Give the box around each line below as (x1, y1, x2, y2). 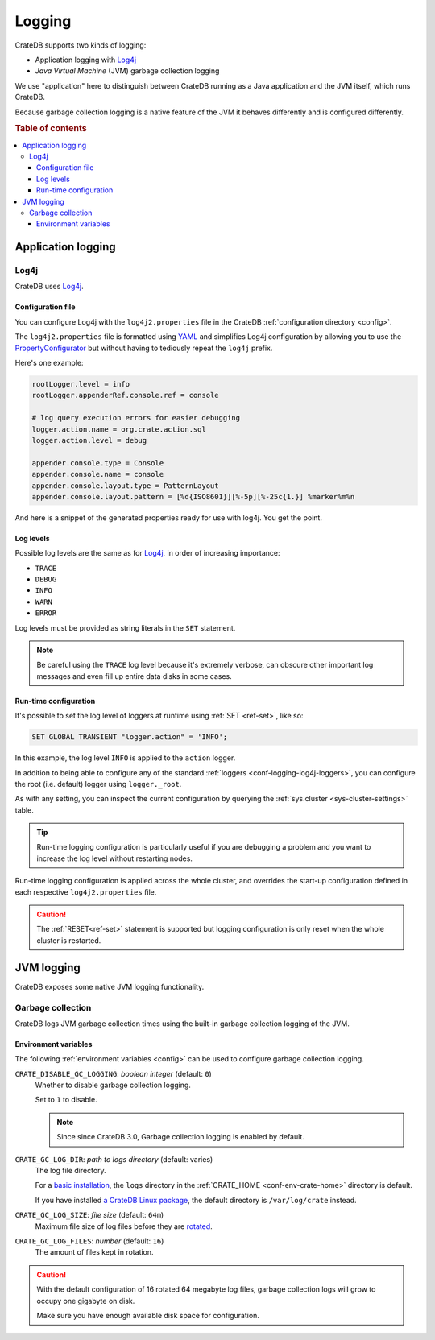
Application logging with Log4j (35, 55, 137, 64)
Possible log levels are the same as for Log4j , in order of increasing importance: (14, 548, 281, 558)
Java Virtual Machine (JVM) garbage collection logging (35, 66, 220, 76)
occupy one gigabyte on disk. (36, 1296, 135, 1305)
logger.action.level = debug (31, 436, 147, 445)
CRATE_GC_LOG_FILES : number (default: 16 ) (14, 1236, 164, 1246)
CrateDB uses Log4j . (14, 282, 84, 292)
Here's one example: (14, 358, 84, 367)
